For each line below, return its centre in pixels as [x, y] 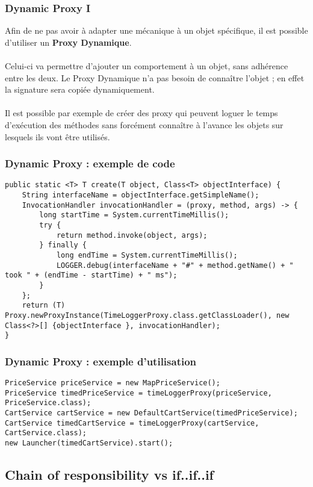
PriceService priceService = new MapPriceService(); [113, 383]
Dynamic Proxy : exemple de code [90, 163]
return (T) [44, 306]
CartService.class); [46, 433]
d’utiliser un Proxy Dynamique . [68, 42]
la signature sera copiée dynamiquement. [80, 89]
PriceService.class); [48, 403]
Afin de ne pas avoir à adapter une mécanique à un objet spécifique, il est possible [156, 30]
